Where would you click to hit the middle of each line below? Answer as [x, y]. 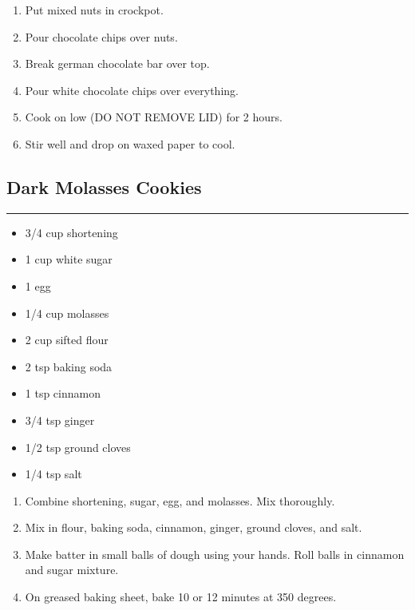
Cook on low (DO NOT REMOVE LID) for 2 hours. [154, 117]
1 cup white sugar [69, 259]
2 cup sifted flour [67, 340]
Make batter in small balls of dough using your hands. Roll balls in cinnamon [215, 554]
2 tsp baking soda [69, 366]
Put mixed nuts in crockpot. [94, 10]
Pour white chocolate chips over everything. [132, 90]
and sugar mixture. [72, 570]
